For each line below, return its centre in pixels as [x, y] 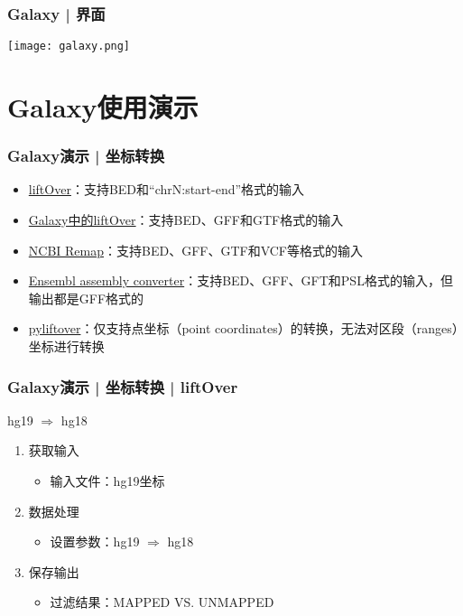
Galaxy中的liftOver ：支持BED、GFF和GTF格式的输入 [186, 220]
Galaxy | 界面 [56, 13]
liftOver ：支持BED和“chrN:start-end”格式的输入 [167, 189]
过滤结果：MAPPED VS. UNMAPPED [162, 602]
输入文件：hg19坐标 [107, 481]
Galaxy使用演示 [103, 107]
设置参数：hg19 [95, 541]
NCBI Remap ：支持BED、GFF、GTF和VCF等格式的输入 [196, 250]
